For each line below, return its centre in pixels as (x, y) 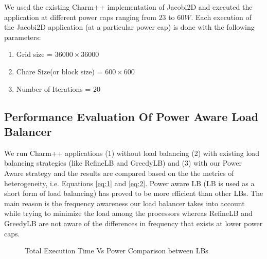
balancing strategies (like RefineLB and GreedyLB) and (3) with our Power (123, 163)
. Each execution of (221, 17)
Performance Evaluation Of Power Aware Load (131, 116)
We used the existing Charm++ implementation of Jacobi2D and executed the (128, 7)
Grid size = (34, 54)
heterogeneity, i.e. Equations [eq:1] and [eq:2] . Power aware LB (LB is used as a (129, 183)
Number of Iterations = (54, 88)
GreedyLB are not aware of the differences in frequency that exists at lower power (133, 223)
